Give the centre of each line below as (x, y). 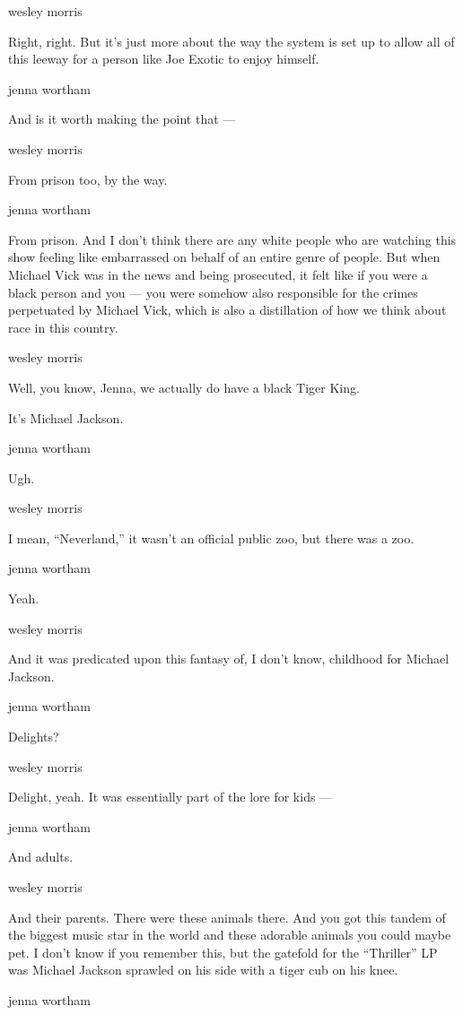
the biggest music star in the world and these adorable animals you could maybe (230, 935)
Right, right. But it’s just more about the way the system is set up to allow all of (231, 41)
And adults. (41, 857)
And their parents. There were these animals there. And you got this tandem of (227, 917)
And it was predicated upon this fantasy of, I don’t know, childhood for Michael (229, 659)
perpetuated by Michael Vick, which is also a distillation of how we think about (227, 310)
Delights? (34, 737)
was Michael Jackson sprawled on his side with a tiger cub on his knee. (203, 970)
